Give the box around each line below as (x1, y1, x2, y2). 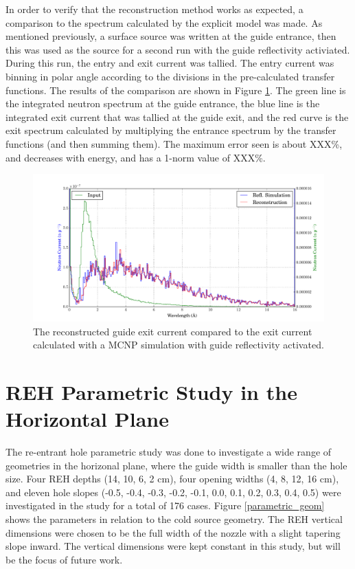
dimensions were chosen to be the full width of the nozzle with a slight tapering (5, 525, 341, 539)
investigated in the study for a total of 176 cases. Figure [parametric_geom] (5, 498, 325, 513)
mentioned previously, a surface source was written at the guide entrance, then (5, 29, 336, 43)
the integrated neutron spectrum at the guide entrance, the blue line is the (5, 96, 320, 111)
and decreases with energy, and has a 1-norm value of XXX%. (5, 150, 266, 164)
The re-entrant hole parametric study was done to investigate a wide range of (5, 445, 332, 459)
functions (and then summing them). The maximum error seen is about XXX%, (5, 136, 343, 150)
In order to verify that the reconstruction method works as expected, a (5, 2, 304, 16)
